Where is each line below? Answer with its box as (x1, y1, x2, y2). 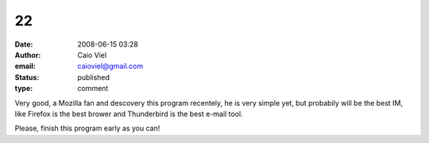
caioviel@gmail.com (77, 62, 144, 71)
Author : (14, 50, 41, 59)
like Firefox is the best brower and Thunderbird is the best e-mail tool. (14, 109, 243, 119)
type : (14, 84, 33, 93)
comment (77, 84, 109, 93)
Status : (14, 72, 40, 82)
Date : (14, 40, 33, 49)
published (77, 72, 110, 82)
